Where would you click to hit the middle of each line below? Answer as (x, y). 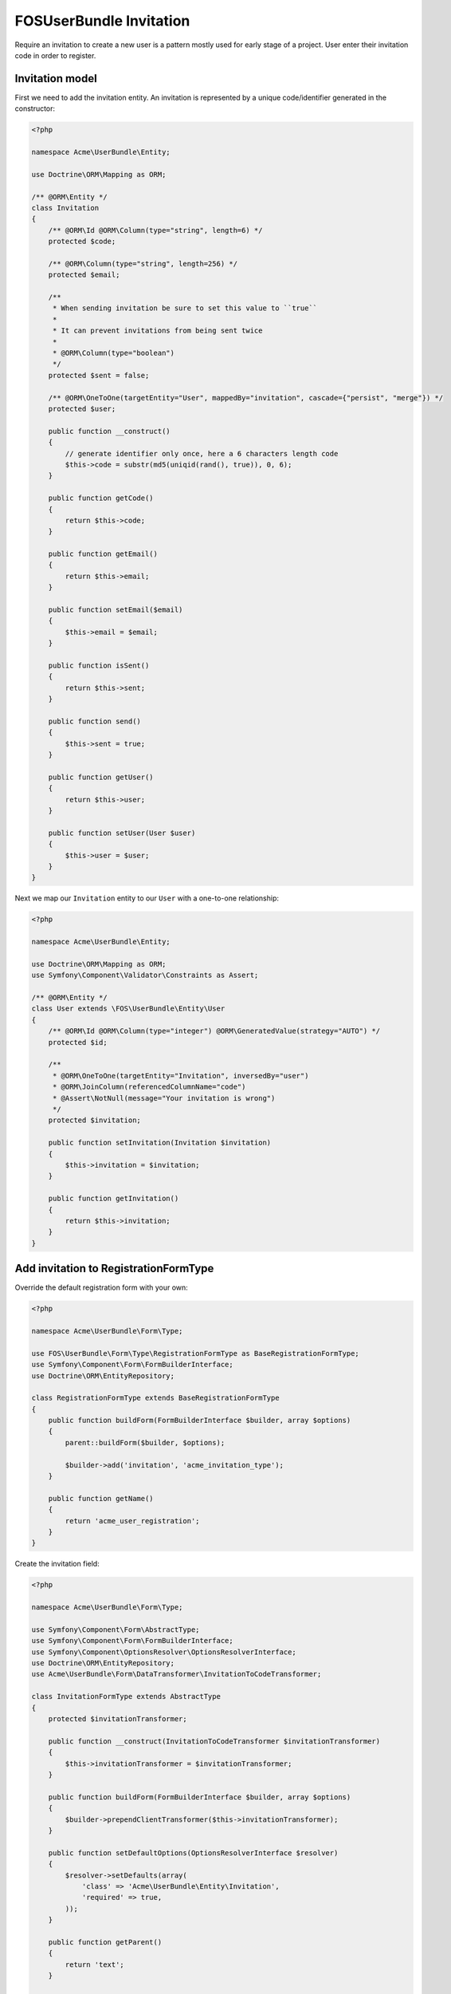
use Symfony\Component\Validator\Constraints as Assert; (145, 975)
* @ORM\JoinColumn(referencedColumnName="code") (149, 1087)
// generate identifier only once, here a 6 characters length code (202, 453)
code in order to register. (55, 55)
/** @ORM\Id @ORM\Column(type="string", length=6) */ (155, 230)
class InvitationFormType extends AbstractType (126, 1696)
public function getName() (101, 1498)
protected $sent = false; (99, 375)
